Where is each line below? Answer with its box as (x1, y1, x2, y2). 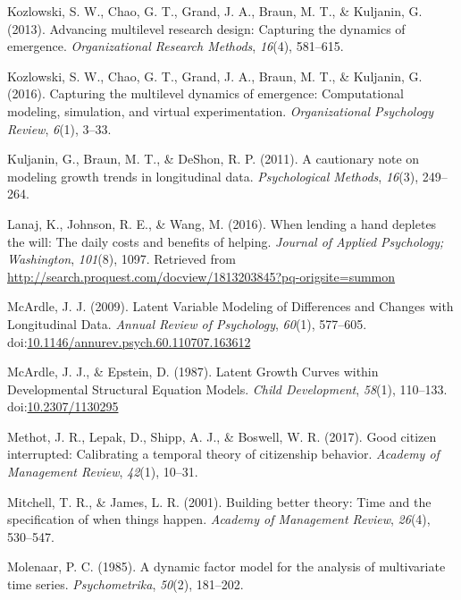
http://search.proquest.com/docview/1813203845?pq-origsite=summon (7, 266, 396, 285)
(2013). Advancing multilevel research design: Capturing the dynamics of (7, 19, 406, 38)
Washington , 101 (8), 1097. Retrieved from (7, 249, 236, 268)
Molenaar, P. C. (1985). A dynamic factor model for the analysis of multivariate (7, 557, 446, 576)
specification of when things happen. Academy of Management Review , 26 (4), (7, 510, 431, 528)
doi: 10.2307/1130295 (7, 397, 119, 416)
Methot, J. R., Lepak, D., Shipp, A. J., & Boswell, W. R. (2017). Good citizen (7, 427, 437, 445)
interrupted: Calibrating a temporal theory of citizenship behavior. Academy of (7, 444, 440, 463)
